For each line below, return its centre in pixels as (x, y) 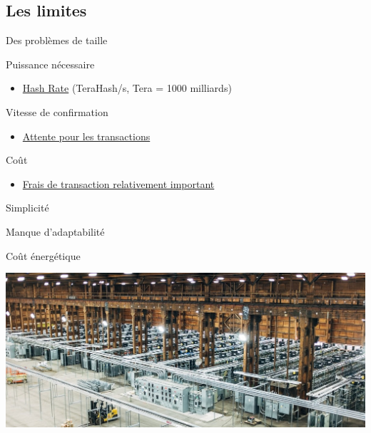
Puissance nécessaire (50, 64)
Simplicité (27, 208)
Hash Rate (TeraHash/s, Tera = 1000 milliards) (127, 88)
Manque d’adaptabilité (55, 231)
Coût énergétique (43, 255)
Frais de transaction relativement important (118, 183)
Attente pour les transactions (86, 136)
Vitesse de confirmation (57, 111)
